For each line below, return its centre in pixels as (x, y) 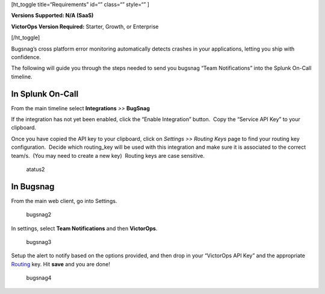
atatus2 (36, 169)
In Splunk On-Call (45, 94)
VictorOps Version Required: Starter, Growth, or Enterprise (85, 27)
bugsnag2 (39, 214)
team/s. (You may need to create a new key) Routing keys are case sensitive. (108, 155)
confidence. (26, 57)
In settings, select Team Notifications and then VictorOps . (84, 228)
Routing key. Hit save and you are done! (61, 264)
